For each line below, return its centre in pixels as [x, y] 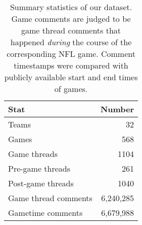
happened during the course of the [71, 42]
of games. [71, 89]
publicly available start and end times [71, 77]
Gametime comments [45, 213]
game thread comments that [71, 30]
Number [117, 109]
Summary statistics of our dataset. [71, 7]
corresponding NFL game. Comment [71, 54]
